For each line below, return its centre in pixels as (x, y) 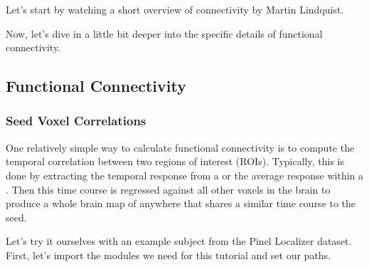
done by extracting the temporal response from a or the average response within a (185, 175)
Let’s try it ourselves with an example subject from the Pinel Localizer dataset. (179, 241)
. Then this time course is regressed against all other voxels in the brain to (168, 189)
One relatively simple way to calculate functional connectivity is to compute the (180, 147)
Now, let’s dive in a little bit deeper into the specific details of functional (164, 33)
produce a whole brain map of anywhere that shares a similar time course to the (181, 203)
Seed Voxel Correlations (76, 121)
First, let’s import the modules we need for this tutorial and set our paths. (169, 255)
